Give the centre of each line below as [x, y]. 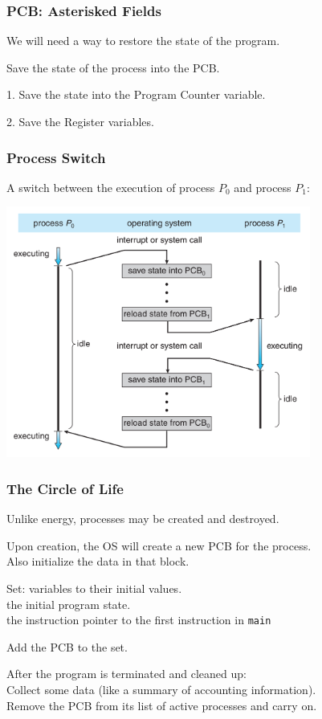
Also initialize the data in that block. [98, 561]
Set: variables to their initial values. [94, 588]
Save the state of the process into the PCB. [113, 67]
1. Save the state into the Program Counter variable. [136, 94]
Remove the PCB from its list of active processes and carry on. [162, 705]
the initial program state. [69, 604]
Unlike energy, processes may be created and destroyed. [143, 519]
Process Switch [56, 157]
